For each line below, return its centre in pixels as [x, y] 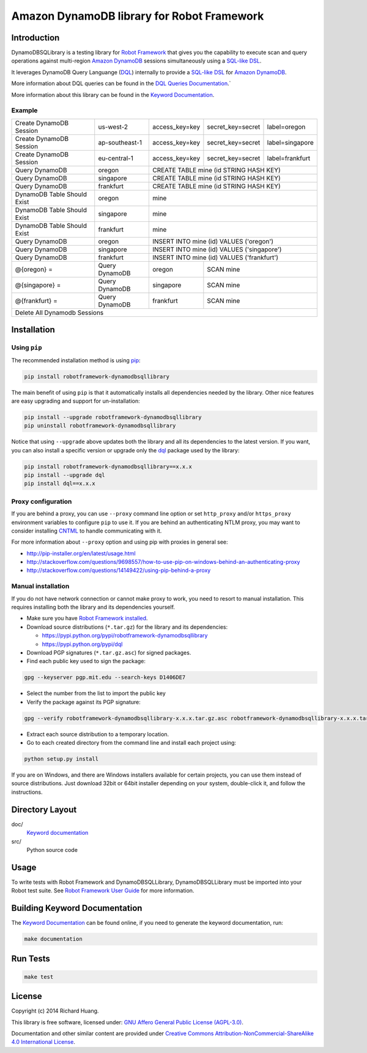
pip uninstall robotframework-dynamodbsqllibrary [100, 426]
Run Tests [31, 958]
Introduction [35, 38]
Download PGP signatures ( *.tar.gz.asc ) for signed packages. [109, 652]
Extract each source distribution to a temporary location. [98, 734]
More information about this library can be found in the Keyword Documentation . [113, 94]
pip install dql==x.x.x [60, 484]
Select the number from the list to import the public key [96, 693]
